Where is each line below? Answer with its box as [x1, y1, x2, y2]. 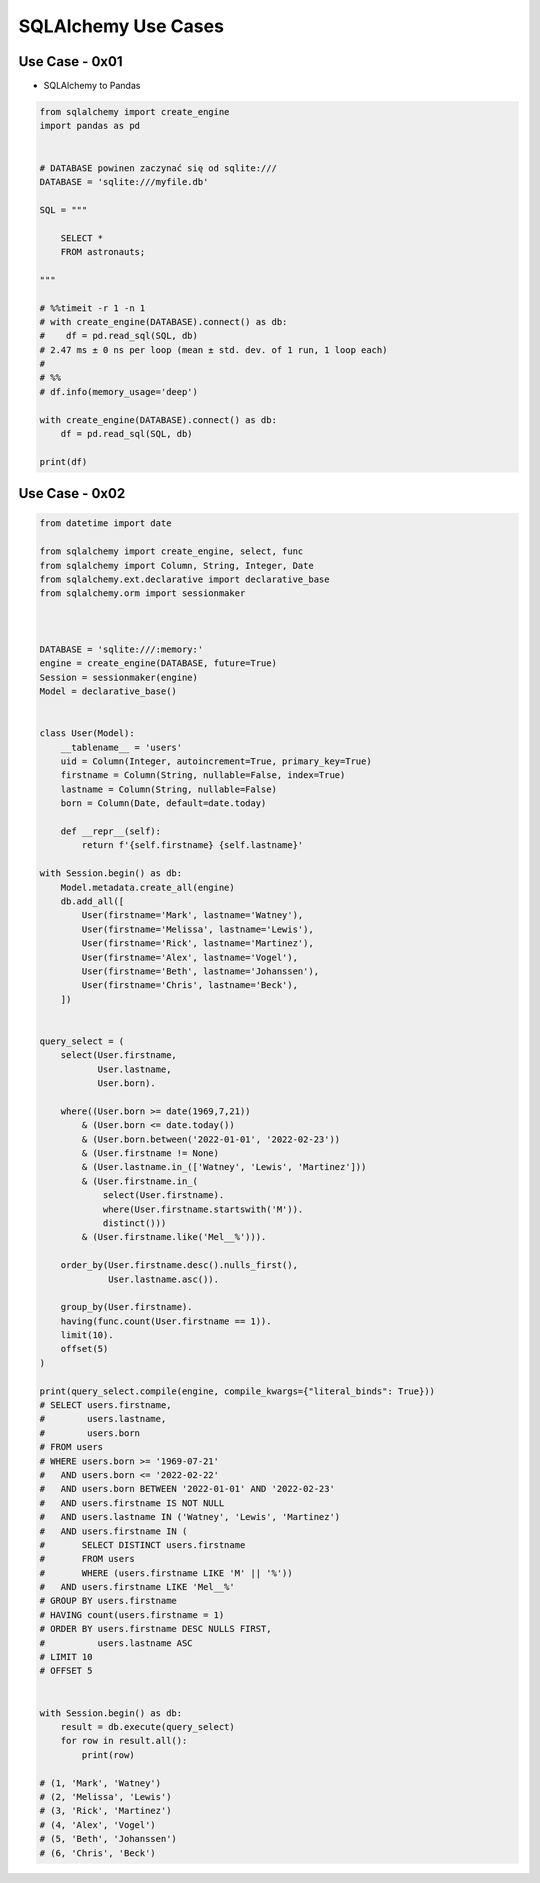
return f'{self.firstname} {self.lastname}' [81, 840, 304, 851]
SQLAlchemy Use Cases [18, 15, 225, 37]
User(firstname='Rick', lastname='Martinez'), [81, 938, 314, 949]
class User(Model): [39, 728, 135, 739]
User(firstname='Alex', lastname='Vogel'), [81, 951, 299, 963]
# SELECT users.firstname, [39, 1400, 172, 1411]
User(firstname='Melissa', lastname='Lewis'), [81, 923, 314, 935]
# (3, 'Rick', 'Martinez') [39, 1805, 172, 1817]
